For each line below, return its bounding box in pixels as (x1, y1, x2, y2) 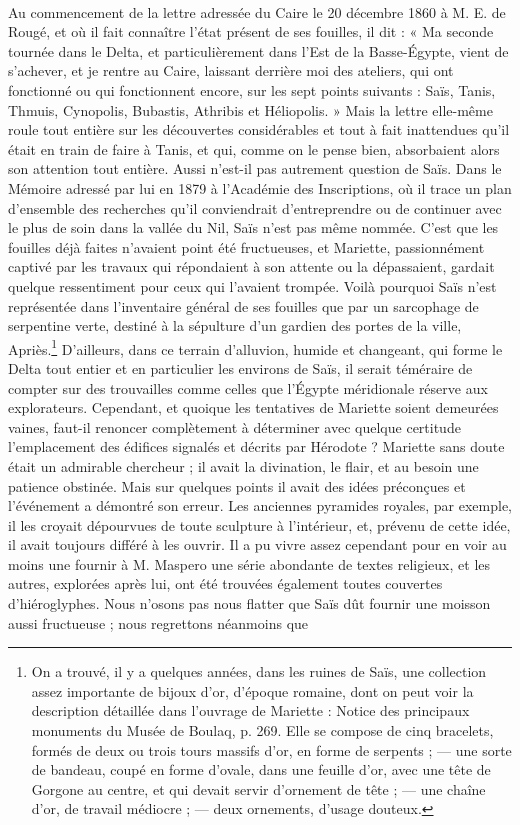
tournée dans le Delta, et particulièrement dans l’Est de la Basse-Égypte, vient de (8, 40, 509, 61)
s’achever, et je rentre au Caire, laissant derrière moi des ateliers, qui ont (8, 60, 454, 81)
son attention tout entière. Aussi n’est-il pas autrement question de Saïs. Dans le (8, 158, 502, 179)
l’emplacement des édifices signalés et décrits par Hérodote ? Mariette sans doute (8, 436, 505, 457)
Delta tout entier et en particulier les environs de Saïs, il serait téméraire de (8, 357, 473, 378)
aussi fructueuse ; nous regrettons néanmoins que (8, 612, 309, 633)
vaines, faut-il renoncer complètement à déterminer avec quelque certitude (8, 416, 461, 437)
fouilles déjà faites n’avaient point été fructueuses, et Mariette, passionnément (8, 236, 485, 257)
